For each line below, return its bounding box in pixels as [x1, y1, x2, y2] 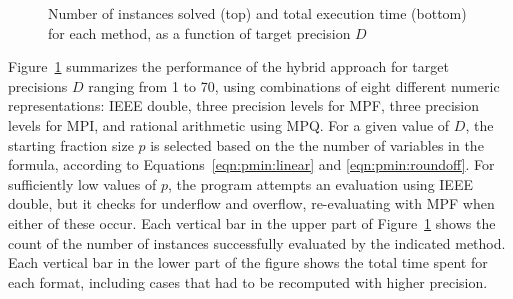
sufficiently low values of [8, 173, 157, 194]
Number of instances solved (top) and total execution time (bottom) [48, 3, 467, 23]
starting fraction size [8, 134, 134, 155]
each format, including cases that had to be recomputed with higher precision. [8, 271, 488, 292]
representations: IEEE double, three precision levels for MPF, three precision [8, 95, 480, 116]
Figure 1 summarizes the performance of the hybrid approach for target [8, 56, 449, 77]
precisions [8, 75, 68, 96]
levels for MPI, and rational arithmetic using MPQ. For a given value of [8, 114, 450, 135]
